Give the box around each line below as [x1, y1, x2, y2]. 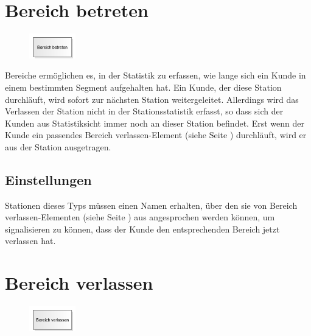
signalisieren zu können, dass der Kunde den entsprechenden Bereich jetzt [5, 222, 280, 235]
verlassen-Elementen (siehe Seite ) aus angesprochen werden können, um [5, 211, 275, 223]
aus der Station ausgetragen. [5, 140, 111, 153]
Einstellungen [5, 170, 92, 189]
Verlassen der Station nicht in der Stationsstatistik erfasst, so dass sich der [5, 105, 284, 117]
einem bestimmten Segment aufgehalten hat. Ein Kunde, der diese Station [5, 80, 282, 93]
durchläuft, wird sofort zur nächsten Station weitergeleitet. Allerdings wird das [5, 93, 299, 105]
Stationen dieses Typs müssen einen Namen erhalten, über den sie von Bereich [5, 198, 298, 211]
